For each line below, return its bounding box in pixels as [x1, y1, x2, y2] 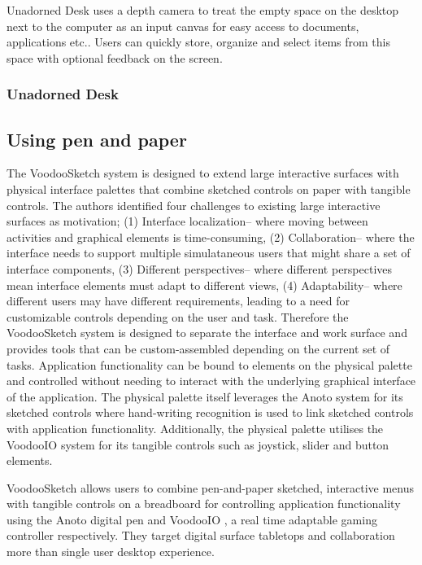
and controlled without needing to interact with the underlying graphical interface [7, 372, 416, 389]
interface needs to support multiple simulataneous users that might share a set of [7, 244, 411, 261]
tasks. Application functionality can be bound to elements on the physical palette [7, 356, 412, 373]
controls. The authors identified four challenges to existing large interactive [7, 196, 381, 213]
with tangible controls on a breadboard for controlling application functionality [7, 495, 401, 512]
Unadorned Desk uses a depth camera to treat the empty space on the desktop [7, 2, 399, 18]
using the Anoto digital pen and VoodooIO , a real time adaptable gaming [7, 510, 377, 528]
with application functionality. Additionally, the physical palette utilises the [7, 419, 384, 436]
